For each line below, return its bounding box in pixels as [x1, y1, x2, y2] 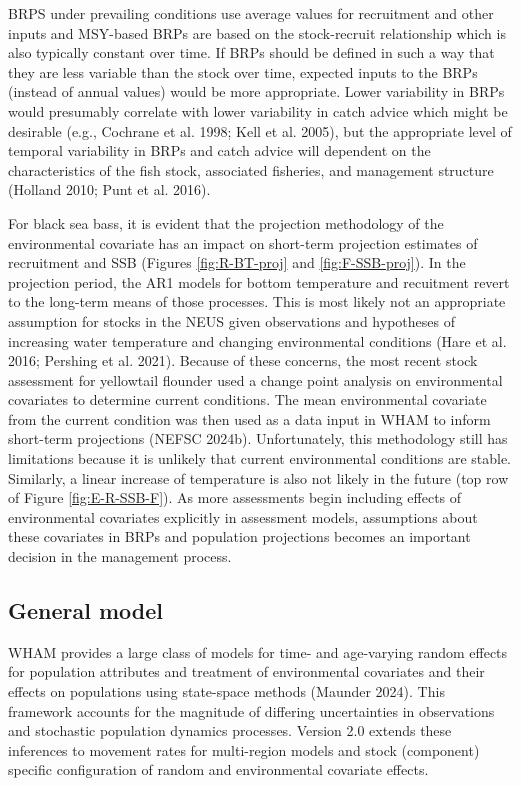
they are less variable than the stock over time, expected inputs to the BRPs [8, 61, 478, 82]
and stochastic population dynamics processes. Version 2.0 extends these [8, 720, 452, 741]
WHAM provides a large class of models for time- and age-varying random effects [8, 641, 508, 662]
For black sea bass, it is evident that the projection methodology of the [8, 212, 444, 233]
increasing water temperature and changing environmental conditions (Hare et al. [8, 330, 507, 351]
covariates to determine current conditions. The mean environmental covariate [8, 389, 487, 410]
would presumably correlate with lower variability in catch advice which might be [8, 100, 508, 121]
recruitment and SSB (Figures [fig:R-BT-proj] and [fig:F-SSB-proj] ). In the [8, 252, 466, 273]
